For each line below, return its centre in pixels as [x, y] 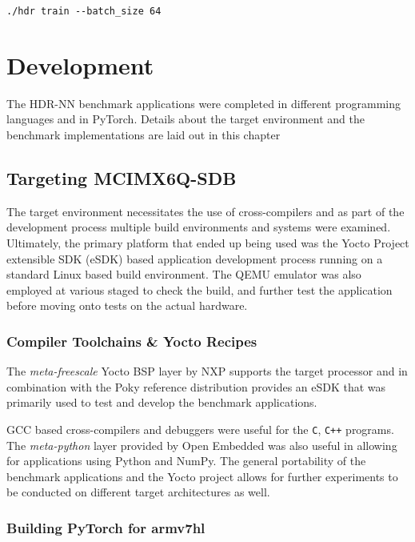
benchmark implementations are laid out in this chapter [144, 134]
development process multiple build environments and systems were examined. [199, 227]
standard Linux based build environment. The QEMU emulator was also [184, 274]
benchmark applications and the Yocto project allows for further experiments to [202, 476]
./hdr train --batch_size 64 [84, 11]
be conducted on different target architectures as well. [138, 492]
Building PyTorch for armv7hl [106, 527]
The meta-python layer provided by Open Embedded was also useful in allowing [202, 445]
